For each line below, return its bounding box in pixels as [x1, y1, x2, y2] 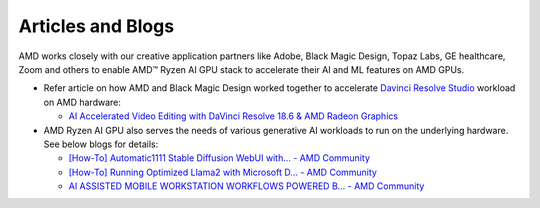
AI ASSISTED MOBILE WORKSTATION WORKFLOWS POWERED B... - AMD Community [68, 180, 425, 192]
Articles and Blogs [18, 15, 175, 37]
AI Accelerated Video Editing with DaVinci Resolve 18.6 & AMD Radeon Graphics [68, 110, 399, 122]
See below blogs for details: [43, 138, 159, 150]
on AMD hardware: [43, 96, 122, 108]
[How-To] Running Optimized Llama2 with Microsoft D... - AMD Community [68, 166, 377, 178]
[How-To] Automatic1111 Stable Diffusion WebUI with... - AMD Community [68, 152, 370, 164]
